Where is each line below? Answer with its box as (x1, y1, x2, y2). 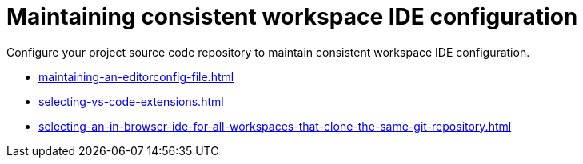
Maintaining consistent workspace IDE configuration (6, 3, 578, 30)
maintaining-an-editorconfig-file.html (38, 69, 234, 84)
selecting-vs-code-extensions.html (38, 94, 224, 108)
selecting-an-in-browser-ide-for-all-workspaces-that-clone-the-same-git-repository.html (38, 119, 512, 133)
